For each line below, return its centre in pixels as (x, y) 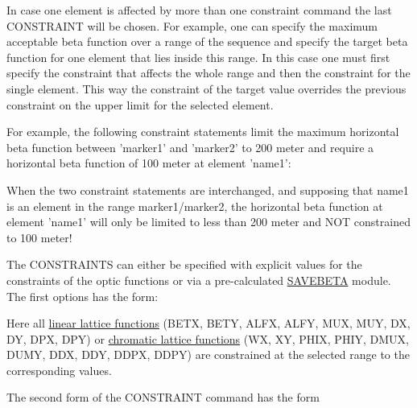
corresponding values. (59, 370)
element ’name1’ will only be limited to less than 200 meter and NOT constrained (208, 222)
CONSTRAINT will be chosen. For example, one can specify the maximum (192, 25)
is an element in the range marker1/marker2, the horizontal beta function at (195, 206)
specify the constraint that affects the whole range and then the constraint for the (208, 73)
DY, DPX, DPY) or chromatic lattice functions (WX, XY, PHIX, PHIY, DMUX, (208, 338)
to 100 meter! (39, 237)
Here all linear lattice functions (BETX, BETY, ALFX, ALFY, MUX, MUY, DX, (208, 323)
